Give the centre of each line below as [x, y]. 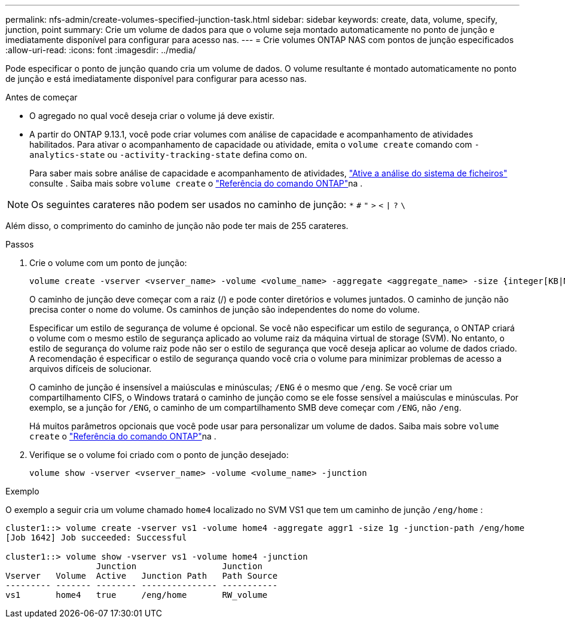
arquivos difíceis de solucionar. [91, 369]
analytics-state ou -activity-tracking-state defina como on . [168, 155]
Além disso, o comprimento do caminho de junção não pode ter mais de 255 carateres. [177, 226]
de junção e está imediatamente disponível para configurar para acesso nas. [156, 79]
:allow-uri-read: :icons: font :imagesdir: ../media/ [101, 50]
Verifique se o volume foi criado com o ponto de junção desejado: [159, 455]
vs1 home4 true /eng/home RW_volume [137, 595]
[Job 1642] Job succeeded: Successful [96, 538]
